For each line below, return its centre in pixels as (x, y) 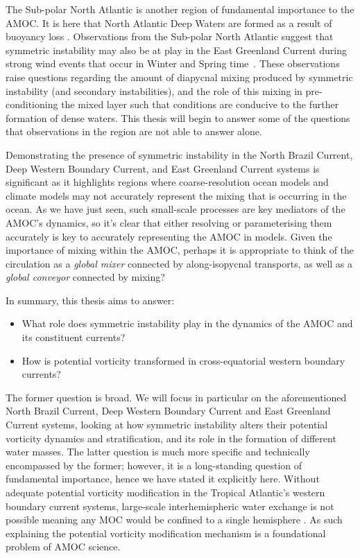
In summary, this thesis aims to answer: (90, 300)
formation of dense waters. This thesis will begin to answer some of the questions (178, 117)
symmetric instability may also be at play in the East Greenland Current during (176, 50)
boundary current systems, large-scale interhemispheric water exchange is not (170, 506)
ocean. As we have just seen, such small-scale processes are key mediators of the (175, 209)
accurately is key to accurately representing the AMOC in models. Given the (169, 236)
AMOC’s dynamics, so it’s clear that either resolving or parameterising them (169, 222)
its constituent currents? (74, 337)
